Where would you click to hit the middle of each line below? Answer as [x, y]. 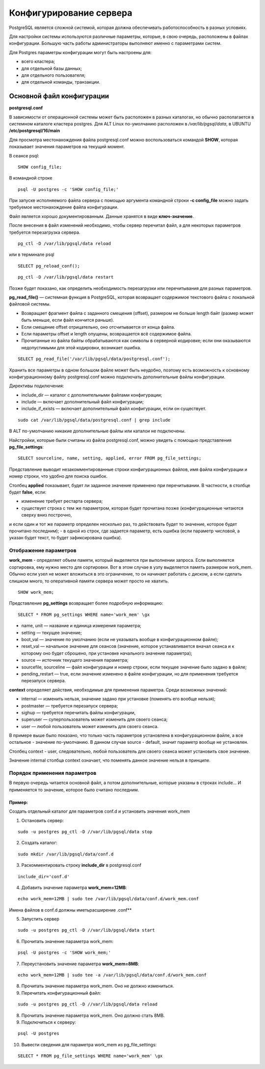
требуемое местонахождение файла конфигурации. [64, 207]
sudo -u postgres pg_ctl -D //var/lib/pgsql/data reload [88, 1004]
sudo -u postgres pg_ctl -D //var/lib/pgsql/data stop [85, 832]
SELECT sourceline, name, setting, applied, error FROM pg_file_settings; [110, 458]
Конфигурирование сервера [71, 13]
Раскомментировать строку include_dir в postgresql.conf [81, 865]
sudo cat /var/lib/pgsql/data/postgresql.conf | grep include [94, 420]
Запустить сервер [40, 919]
